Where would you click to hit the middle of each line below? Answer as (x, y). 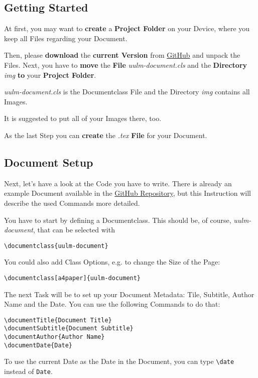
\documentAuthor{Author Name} (54, 337)
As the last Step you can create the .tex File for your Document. (106, 135)
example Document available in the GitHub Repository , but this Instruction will (128, 193)
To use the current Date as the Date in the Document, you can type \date (119, 361)
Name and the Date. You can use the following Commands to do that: (112, 304)
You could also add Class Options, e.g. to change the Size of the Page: (112, 262)
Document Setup (49, 162)
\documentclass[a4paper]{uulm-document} (73, 278)
